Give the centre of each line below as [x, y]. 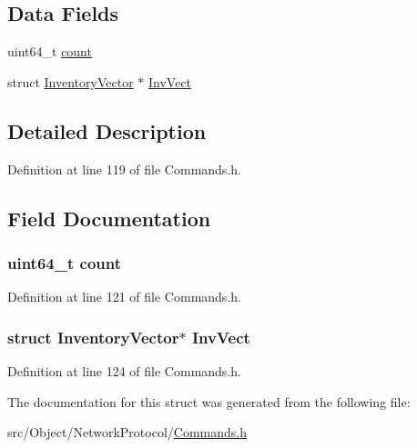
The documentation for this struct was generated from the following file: [209, 401]
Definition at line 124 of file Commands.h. [124, 371]
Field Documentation [109, 218]
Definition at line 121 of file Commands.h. [124, 297]
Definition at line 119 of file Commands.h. [124, 169]
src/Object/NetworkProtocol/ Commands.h [127, 432]
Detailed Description [107, 130]
